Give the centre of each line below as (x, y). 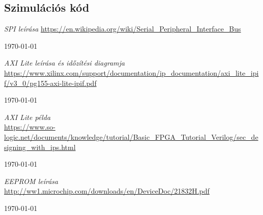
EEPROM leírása (31, 181)
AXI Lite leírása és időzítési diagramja (65, 63)
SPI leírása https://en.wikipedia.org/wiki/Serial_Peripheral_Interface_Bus (123, 29)
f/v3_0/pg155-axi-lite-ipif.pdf (50, 83)
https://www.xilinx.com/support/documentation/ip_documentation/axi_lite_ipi (131, 72)
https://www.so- (30, 127)
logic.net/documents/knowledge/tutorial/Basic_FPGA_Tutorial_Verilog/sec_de (131, 136)
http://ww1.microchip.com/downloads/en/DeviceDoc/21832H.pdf (107, 191)
